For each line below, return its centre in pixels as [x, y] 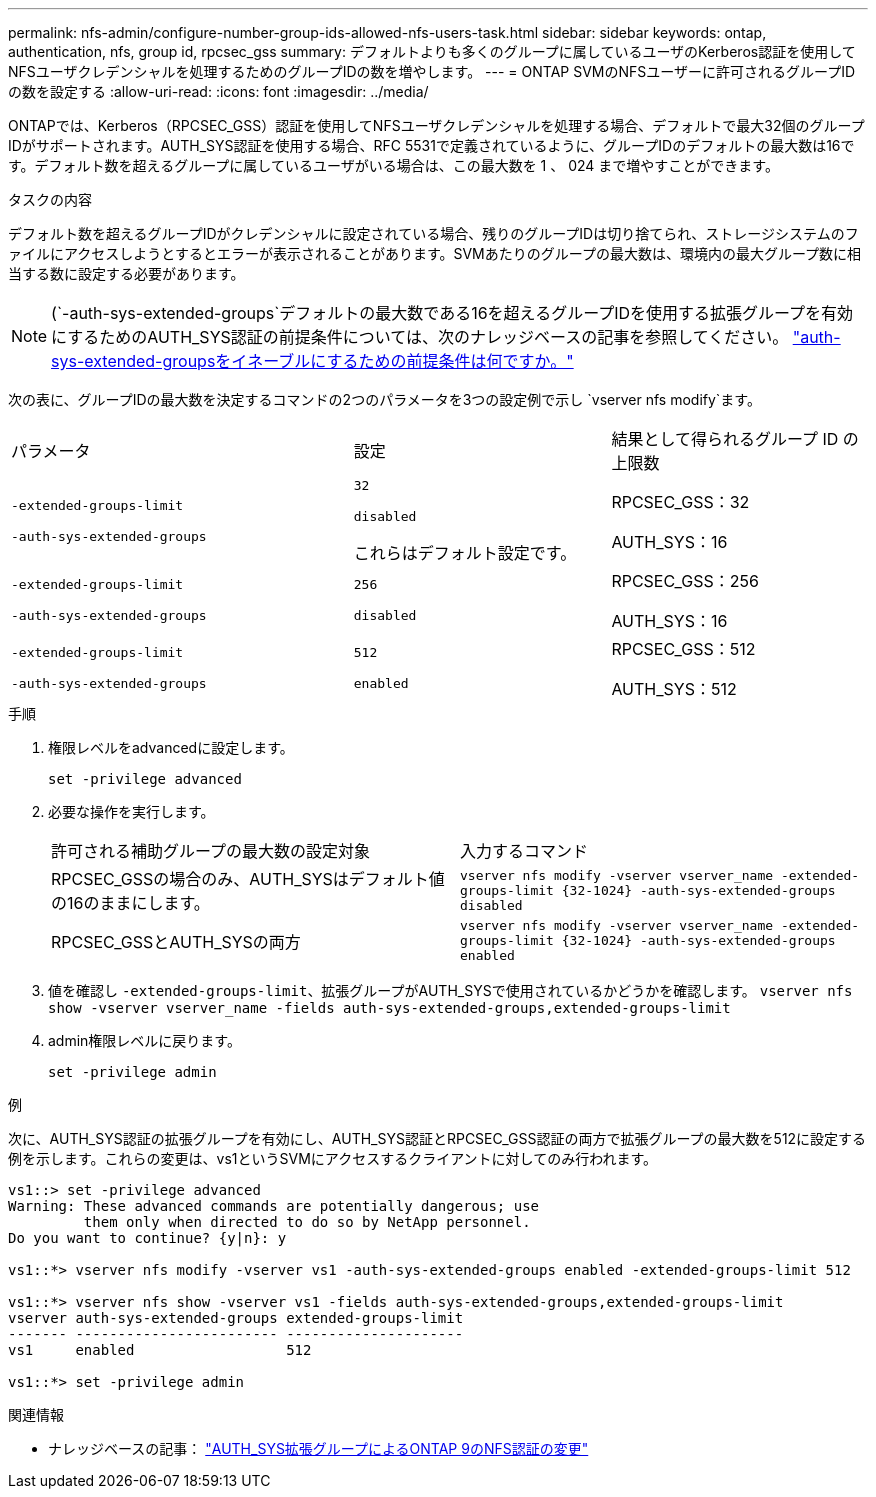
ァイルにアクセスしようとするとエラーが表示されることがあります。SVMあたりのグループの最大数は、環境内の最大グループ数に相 [435, 253]
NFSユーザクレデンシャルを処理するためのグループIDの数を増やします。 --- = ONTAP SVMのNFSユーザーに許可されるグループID [431, 71]
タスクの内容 [50, 199]
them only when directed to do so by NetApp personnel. [307, 1222]
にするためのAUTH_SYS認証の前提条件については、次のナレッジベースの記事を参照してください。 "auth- [446, 337]
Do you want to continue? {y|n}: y [147, 1238]
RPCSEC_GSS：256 [685, 581]
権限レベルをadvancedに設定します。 [171, 747]
